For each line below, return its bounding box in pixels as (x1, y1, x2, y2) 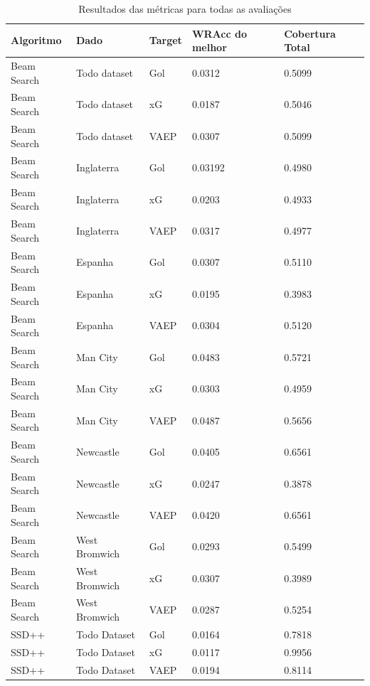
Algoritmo (11, 33, 62, 48)
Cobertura (284, 26, 336, 41)
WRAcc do (191, 26, 247, 41)
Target (149, 33, 182, 48)
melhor (191, 40, 227, 55)
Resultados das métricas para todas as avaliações (78, 1, 292, 16)
